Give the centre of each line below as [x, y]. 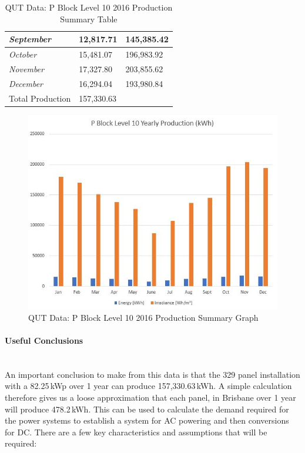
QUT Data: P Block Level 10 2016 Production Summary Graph [143, 317]
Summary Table [89, 19]
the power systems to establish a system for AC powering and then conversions [147, 420]
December [26, 83]
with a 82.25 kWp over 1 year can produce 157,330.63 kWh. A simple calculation [148, 386]
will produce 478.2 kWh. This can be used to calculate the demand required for [147, 409]
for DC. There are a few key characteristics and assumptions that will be [136, 432]
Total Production [40, 98]
